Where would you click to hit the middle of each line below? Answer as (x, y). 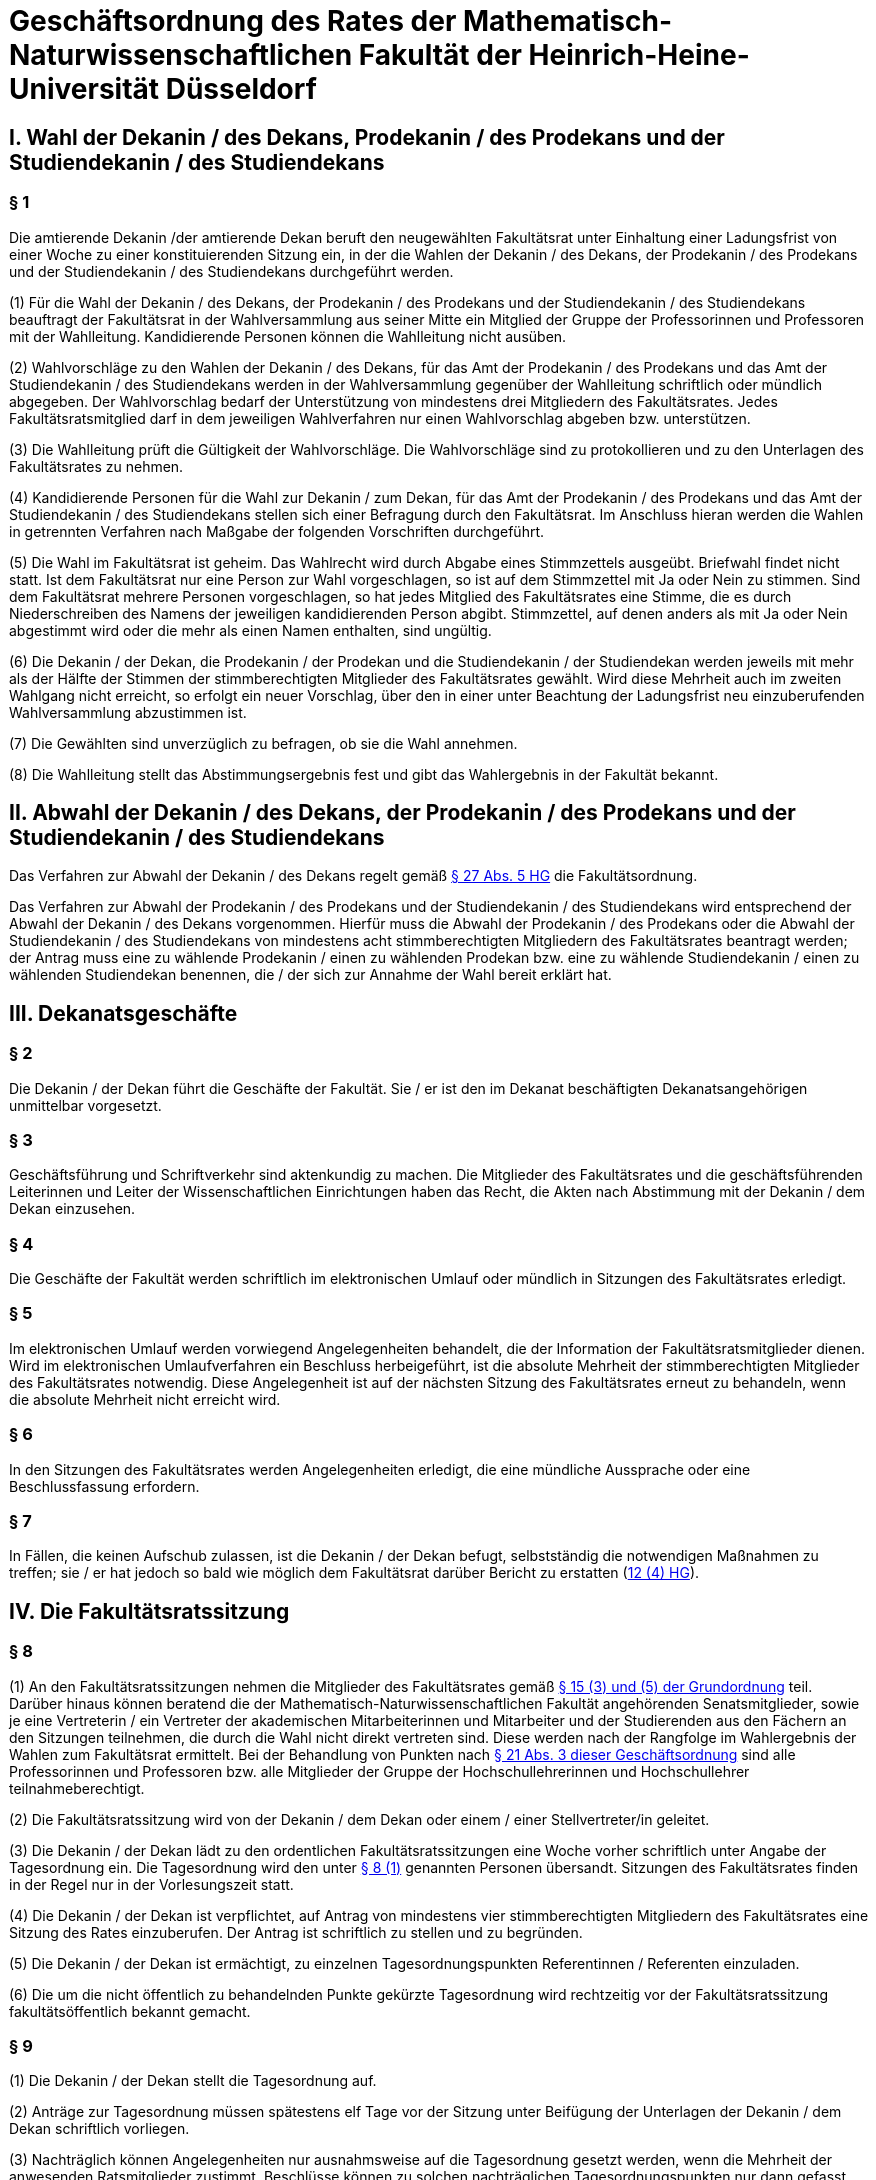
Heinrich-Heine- (639, 55)
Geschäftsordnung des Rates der (233, 21)
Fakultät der (440, 55)
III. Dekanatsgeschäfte (123, 1013)
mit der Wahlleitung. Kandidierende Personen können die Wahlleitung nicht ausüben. (288, 336)
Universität (84, 89)
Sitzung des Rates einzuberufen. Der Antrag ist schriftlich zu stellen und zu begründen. (296, 1932)
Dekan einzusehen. (72, 1209)
